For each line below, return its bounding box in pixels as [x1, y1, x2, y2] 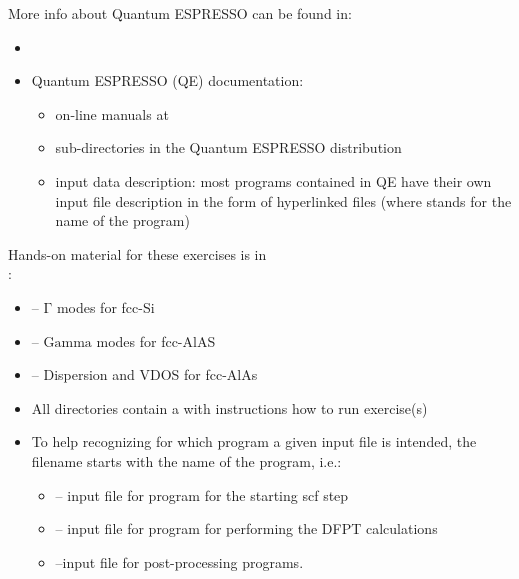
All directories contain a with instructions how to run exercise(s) [31, 397, 428, 418]
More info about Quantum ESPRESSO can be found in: [8, 3, 352, 23]
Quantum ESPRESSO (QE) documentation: [31, 70, 304, 91]
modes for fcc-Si [56, 296, 155, 317]
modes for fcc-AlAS [96, 330, 216, 351]
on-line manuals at [55, 103, 169, 124]
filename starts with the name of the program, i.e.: [31, 450, 342, 471]
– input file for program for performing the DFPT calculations [55, 518, 438, 539]
